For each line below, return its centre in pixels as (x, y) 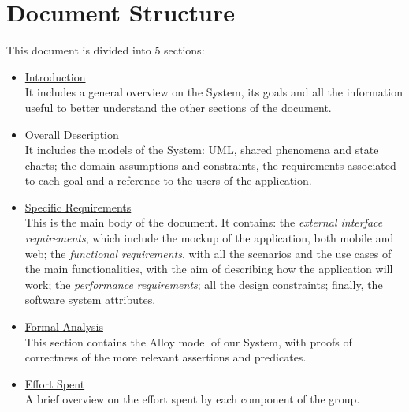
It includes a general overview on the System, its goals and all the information (214, 92)
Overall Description (72, 134)
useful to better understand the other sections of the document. (178, 107)
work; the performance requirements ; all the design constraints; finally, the (204, 284)
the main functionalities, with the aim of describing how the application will (209, 269)
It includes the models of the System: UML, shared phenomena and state (202, 150)
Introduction (55, 76)
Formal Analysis (64, 326)
